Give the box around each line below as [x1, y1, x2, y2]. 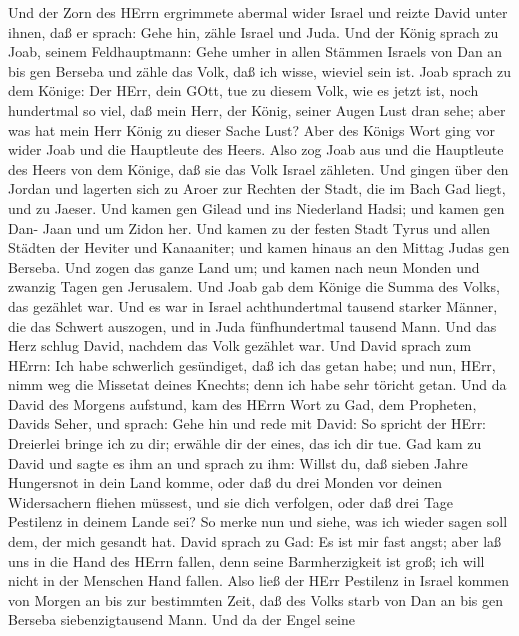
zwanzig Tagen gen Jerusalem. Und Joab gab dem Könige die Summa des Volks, [8, 276, 500, 297]
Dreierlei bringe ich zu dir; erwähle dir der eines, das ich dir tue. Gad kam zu [8, 433, 482, 454]
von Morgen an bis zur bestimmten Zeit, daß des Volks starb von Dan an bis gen [8, 589, 504, 610]
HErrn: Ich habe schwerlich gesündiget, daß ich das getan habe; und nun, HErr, [8, 354, 496, 375]
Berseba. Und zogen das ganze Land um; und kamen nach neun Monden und [8, 256, 480, 277]
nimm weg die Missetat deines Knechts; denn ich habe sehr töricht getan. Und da [8, 374, 507, 395]
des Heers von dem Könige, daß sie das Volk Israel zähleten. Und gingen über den [8, 158, 509, 179]
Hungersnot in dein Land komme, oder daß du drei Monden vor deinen [8, 472, 443, 493]
